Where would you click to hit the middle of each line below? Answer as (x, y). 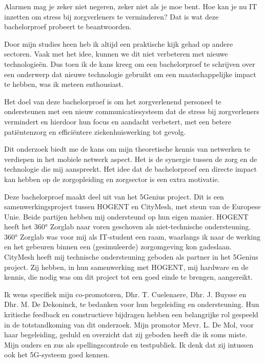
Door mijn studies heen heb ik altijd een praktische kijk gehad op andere (119, 43)
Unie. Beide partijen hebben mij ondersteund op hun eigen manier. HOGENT (126, 216)
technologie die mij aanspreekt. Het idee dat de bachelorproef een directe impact (130, 169)
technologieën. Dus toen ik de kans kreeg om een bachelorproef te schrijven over (130, 63)
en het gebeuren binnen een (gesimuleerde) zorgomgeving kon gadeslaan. (118, 247)
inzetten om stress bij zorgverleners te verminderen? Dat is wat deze (111, 16)
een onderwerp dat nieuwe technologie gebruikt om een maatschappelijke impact (130, 74)
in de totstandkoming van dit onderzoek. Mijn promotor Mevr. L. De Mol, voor (129, 324)
